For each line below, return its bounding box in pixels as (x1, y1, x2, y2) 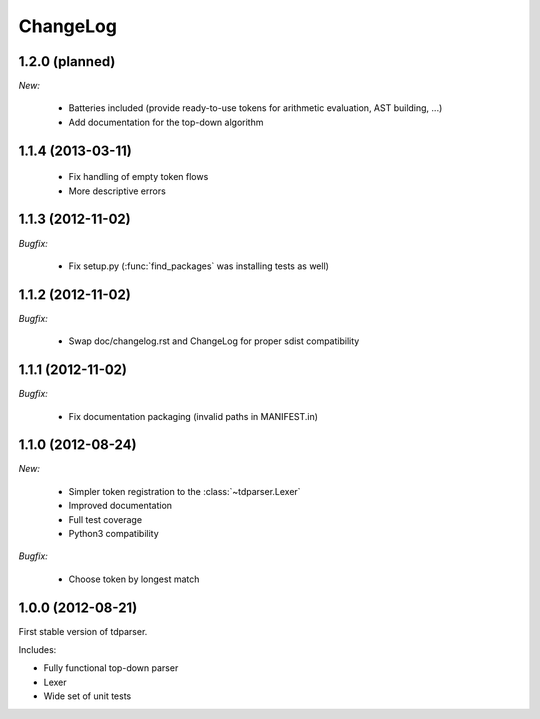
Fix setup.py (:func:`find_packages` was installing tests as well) (68, 260, 330, 272)
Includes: (18, 644, 57, 656)
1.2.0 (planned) (18, 53, 116, 70)
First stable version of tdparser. (18, 625, 148, 637)
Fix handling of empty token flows (68, 171, 209, 183)
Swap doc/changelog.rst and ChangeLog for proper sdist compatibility (68, 335, 360, 347)
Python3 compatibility (68, 528, 159, 539)
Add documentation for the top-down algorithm (68, 116, 264, 128)
